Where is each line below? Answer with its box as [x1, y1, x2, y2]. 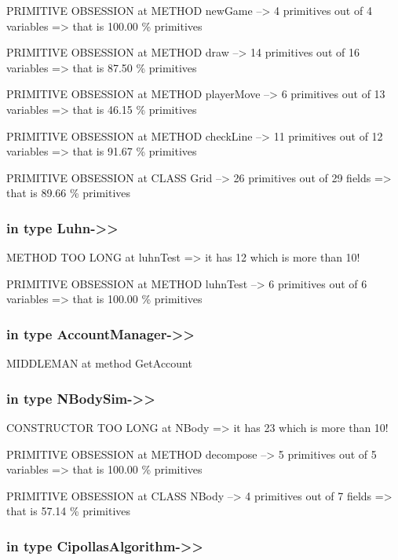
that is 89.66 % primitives [6, 185, 131, 201]
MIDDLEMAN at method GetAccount [6, 355, 192, 372]
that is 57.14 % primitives [6, 503, 131, 519]
